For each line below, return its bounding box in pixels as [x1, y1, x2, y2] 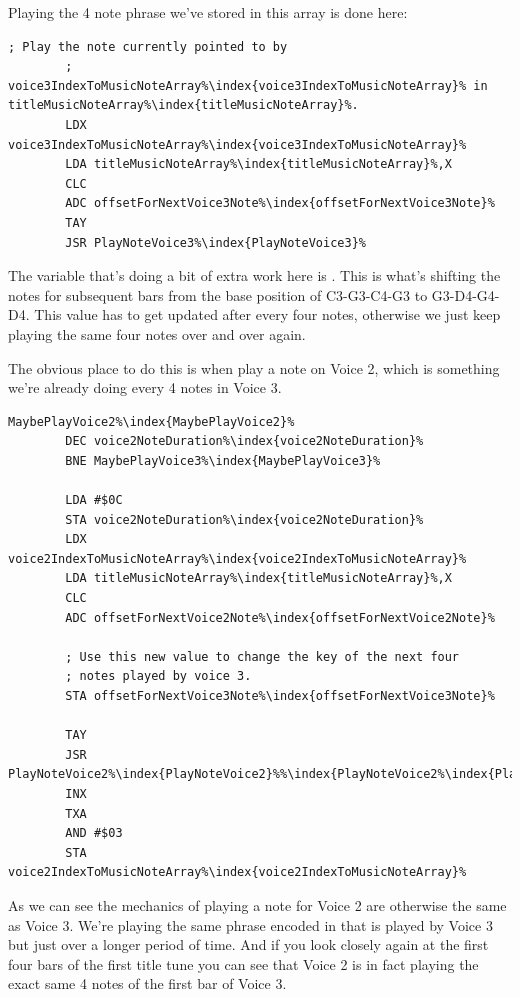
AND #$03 [65, 826, 123, 841]
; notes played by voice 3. [65, 669, 252, 684]
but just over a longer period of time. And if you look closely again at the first [8, 934, 489, 955]
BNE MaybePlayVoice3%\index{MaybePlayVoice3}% [65, 453, 381, 468]
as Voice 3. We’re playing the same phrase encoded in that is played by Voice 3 [8, 914, 493, 935]
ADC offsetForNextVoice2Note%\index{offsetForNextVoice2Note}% [65, 610, 495, 625]
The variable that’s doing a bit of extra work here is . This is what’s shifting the [8, 265, 501, 286]
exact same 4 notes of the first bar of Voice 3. [8, 973, 287, 994]
